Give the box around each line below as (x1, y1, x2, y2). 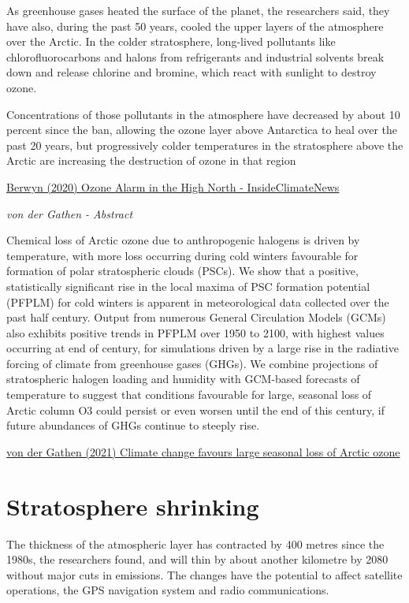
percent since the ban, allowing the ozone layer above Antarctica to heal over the (6, 121, 398, 138)
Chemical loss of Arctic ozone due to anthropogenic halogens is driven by (6, 232, 360, 248)
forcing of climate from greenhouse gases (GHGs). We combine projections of (6, 355, 378, 371)
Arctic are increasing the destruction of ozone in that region (6, 152, 296, 169)
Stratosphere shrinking (6, 489, 259, 522)
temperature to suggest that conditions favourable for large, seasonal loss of (6, 386, 372, 403)
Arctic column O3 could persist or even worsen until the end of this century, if (6, 401, 385, 418)
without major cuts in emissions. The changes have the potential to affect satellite (6, 566, 403, 583)
